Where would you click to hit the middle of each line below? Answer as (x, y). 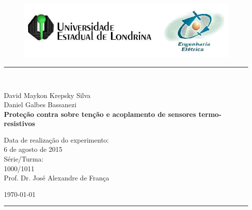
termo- (210, 114)
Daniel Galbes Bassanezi (40, 105)
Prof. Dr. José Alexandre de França (57, 178)
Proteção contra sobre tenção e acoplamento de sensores (100, 114)
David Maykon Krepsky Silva (47, 95)
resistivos (20, 123)
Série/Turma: (24, 159)
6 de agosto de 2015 (33, 149)
